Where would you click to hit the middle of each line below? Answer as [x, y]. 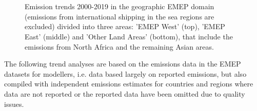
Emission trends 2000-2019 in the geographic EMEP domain [120, 6]
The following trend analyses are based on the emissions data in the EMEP [123, 64]
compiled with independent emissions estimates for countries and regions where [129, 84]
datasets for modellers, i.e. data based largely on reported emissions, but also [125, 73]
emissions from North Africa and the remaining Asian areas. [119, 46]
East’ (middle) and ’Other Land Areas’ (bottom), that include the [129, 36]
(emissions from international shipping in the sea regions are [120, 16]
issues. [14, 104]
